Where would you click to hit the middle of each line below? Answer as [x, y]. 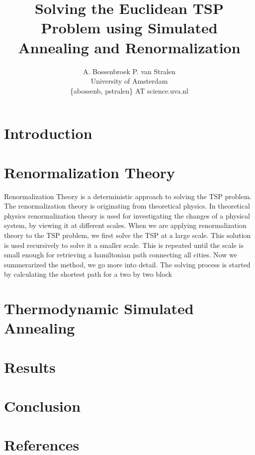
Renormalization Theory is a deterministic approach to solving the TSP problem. [128, 196]
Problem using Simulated [129, 28]
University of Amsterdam [129, 81]
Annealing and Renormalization [129, 47]
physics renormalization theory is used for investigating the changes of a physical [127, 215]
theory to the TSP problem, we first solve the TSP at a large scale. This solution [127, 235]
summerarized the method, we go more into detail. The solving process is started [127, 264]
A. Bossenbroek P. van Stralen [129, 71]
